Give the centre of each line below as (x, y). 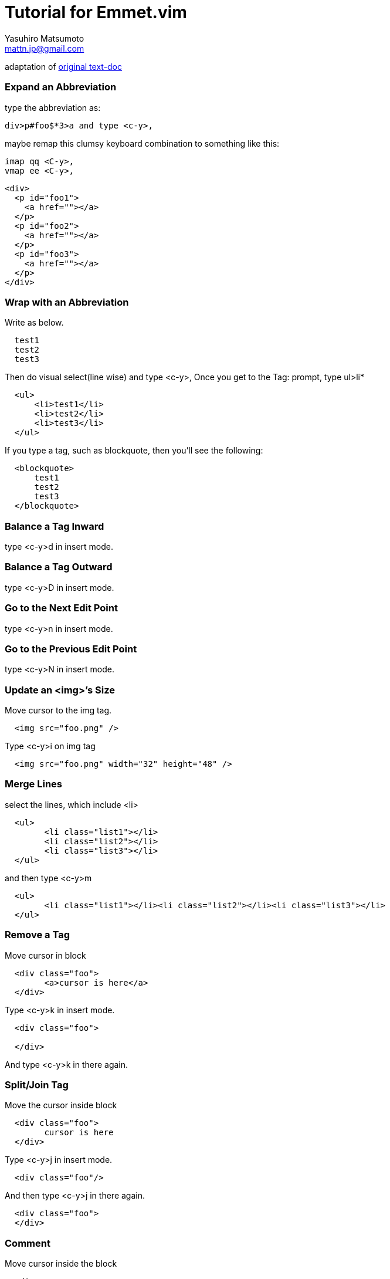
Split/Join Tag (37, 1085)
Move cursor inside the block (61, 1263)
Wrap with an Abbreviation (67, 302)
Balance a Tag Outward (59, 567)
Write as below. (34, 323)
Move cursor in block (45, 955)
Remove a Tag (38, 935)
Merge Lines (33, 784)
